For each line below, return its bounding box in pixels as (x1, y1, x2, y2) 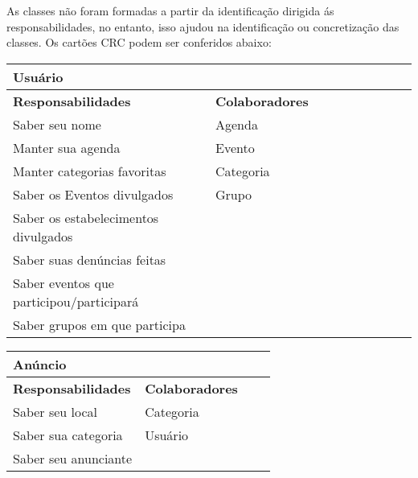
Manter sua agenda (13, 138, 121, 157)
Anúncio (13, 354, 67, 373)
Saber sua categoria (13, 425, 123, 444)
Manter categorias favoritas (13, 161, 166, 180)
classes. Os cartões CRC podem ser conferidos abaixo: (6, 34, 272, 51)
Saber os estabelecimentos (13, 208, 159, 227)
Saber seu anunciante (13, 448, 133, 468)
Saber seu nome (13, 114, 101, 134)
